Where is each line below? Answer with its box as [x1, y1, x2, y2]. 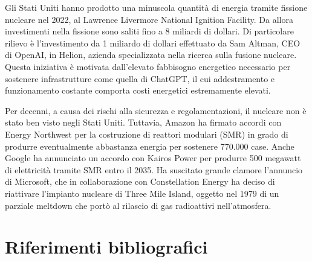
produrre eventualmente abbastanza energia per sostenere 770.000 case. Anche [5, 139, 294, 152]
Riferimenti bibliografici [5, 234, 208, 259]
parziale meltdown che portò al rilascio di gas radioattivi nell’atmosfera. [5, 199, 271, 211]
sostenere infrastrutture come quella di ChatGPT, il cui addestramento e [5, 72, 275, 85]
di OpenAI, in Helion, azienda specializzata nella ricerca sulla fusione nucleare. [5, 48, 297, 61]
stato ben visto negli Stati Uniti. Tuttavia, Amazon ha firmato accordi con [5, 116, 282, 129]
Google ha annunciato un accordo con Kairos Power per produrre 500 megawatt [5, 152, 301, 164]
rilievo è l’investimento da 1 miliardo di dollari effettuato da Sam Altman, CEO [5, 36, 301, 49]
